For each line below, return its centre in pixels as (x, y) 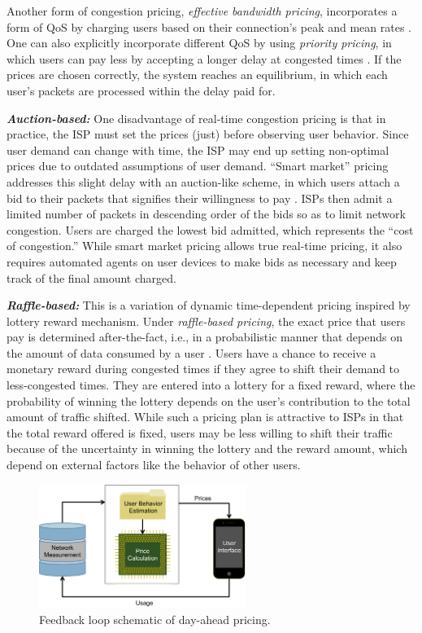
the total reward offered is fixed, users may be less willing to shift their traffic (200, 432)
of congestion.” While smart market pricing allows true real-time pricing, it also (204, 246)
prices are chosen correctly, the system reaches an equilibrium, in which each (197, 75)
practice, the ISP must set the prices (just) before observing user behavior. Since (208, 134)
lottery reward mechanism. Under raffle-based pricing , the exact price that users (206, 321)
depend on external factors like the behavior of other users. (154, 465)
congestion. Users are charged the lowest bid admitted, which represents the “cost (210, 229)
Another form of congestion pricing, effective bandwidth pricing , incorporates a (202, 11)
